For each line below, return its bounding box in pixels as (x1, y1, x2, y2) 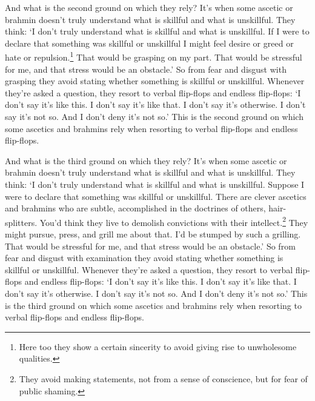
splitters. (5, 216, 38, 228)
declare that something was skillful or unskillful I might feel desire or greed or (5, 36, 294, 49)
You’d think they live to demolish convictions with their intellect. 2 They (39, 214, 308, 228)
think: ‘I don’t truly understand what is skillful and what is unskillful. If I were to (5, 25, 310, 38)
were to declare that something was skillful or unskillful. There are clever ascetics (5, 190, 307, 202)
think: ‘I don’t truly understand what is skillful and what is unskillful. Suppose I (5, 177, 305, 190)
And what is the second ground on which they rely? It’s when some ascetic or (5, 1, 293, 13)
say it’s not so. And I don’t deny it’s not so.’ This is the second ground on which (5, 110, 303, 122)
